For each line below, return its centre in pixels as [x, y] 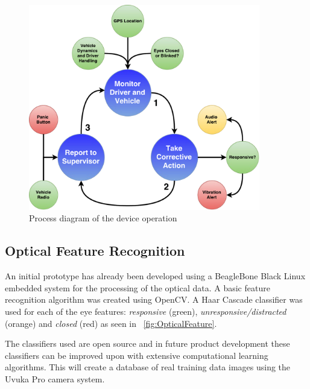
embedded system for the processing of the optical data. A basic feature [138, 287]
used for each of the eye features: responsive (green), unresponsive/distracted [146, 312]
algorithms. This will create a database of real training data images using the [148, 367]
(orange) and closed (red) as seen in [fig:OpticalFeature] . [111, 323]
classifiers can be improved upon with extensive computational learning [137, 355]
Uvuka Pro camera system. [55, 378]
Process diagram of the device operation [103, 218]
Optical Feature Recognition [95, 251]
